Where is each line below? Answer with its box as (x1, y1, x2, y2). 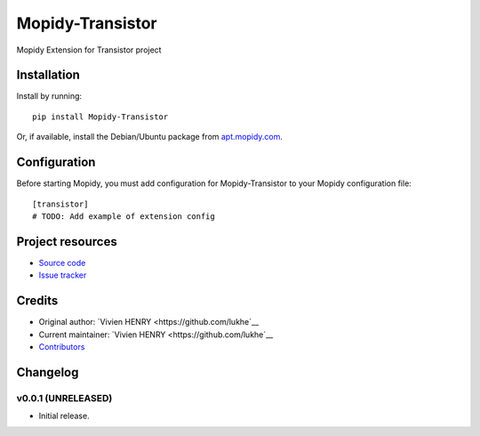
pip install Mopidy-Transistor (32, 111, 169, 122)
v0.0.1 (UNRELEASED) (16, 392, 113, 404)
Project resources (16, 234, 117, 249)
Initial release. (38, 410, 90, 422)
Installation (16, 68, 80, 83)
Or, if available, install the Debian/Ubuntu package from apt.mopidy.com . (16, 132, 284, 142)
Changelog (16, 365, 79, 380)
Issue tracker (38, 270, 87, 280)
